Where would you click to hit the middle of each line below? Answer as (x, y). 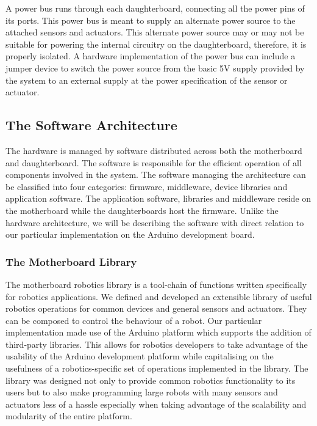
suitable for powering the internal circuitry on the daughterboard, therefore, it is (156, 44)
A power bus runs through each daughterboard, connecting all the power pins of (155, 8)
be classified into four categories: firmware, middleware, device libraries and (147, 186)
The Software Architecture (91, 125)
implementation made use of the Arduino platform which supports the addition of (158, 332)
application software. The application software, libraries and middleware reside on (158, 198)
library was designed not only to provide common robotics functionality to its (151, 380)
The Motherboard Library (71, 261)
